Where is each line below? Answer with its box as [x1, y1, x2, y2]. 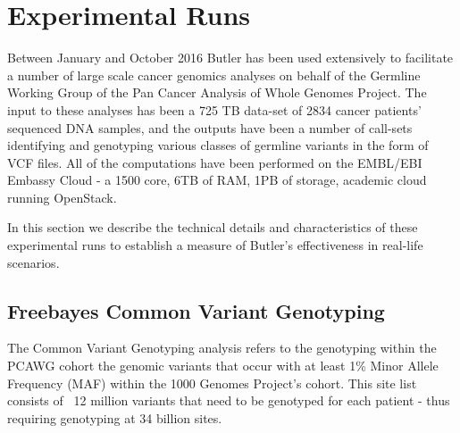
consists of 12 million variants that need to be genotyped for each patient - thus [7, 391, 450, 410]
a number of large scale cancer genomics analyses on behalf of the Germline [7, 65, 421, 84]
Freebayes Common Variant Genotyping [7, 296, 385, 324]
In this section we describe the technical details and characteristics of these [7, 218, 418, 237]
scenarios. [7, 253, 60, 271]
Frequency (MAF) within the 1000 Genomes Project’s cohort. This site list [7, 373, 417, 392]
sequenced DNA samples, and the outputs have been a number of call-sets [7, 118, 413, 137]
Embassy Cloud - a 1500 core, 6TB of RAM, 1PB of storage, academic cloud [7, 171, 427, 189]
